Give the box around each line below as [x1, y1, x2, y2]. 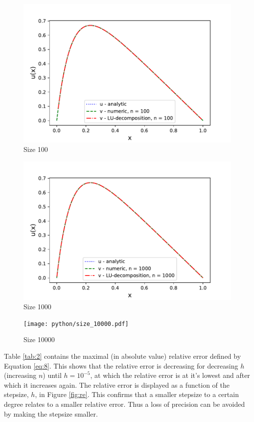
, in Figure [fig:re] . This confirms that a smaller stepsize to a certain [35, 389, 239, 399]
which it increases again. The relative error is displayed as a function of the [4, 379, 230, 390]
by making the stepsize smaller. [4, 408, 98, 419]
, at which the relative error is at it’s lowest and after [90, 370, 250, 380]
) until [43, 370, 62, 380]
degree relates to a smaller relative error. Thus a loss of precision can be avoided [4, 398, 245, 409]
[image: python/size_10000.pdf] [23, 320, 129, 327]
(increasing [4, 370, 37, 380]
